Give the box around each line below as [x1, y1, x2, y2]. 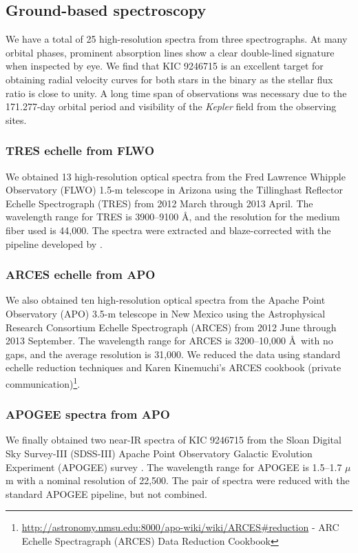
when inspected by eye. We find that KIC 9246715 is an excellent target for [6, 59, 324, 73]
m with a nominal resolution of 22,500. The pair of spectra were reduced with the [6, 473, 350, 488]
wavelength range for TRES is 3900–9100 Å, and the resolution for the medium [6, 209, 340, 224]
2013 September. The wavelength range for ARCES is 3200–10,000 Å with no [6, 333, 333, 348]
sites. [6, 112, 27, 127]
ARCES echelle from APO [6, 266, 156, 283]
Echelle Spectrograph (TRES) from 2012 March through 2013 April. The [6, 196, 313, 210]
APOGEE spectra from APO [6, 406, 170, 423]
